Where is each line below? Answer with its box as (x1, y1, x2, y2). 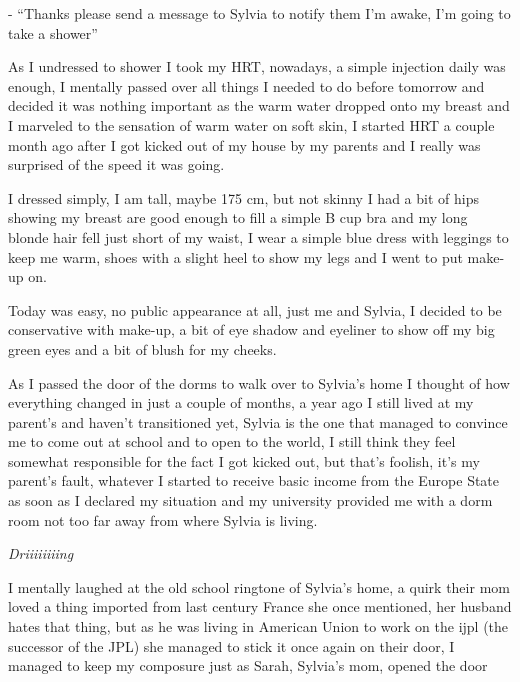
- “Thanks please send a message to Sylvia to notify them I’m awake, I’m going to (8, 3, 511, 23)
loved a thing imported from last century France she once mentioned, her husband (8, 596, 512, 617)
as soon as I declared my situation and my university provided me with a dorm (8, 490, 493, 511)
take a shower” (8, 22, 98, 43)
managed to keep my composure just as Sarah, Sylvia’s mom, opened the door (8, 655, 488, 676)
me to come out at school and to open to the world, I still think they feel (8, 431, 456, 452)
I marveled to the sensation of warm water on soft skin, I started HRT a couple (8, 114, 495, 135)
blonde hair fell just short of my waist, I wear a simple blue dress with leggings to (8, 226, 509, 247)
